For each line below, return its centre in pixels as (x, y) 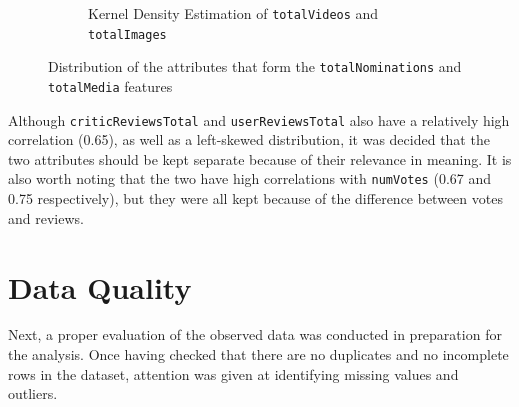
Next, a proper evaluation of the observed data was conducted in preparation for (255, 334)
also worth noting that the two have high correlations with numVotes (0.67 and (250, 178)
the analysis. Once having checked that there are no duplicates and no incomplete (258, 354)
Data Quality (100, 286)
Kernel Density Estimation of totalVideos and (233, 13)
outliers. (33, 393)
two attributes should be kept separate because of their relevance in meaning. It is (260, 158)
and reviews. (46, 217)
